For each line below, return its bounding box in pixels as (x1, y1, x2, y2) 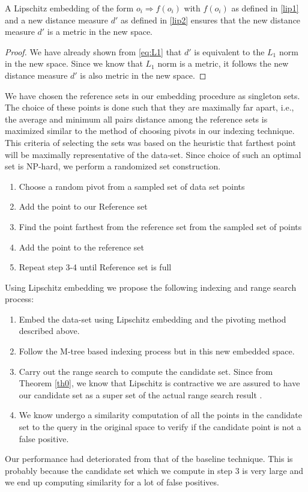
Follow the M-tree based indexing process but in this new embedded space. (19, 345, 295, 357)
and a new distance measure (5, 13, 109, 26)
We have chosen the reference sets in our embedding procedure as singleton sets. (5, 89, 300, 102)
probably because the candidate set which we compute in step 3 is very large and (5, 464, 303, 476)
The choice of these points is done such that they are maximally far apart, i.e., (5, 101, 294, 114)
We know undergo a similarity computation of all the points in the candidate (19, 408, 303, 421)
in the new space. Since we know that (5, 57, 143, 70)
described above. (19, 324, 80, 337)
